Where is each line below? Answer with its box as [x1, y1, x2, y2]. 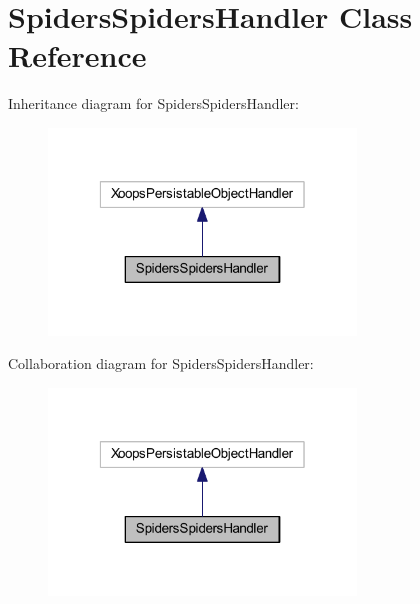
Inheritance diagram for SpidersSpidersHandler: [8, 93, 299, 114]
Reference [8, 35, 147, 76]
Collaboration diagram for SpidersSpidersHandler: [8, 353, 314, 374]
